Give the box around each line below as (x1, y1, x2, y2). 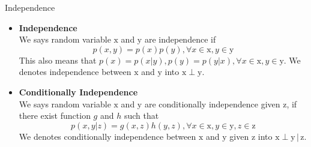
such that (124, 109, 159, 122)
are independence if (144, 33, 216, 46)
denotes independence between (19, 65, 131, 78)
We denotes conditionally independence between (19, 130, 196, 142)
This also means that (19, 53, 97, 66)
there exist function (19, 109, 91, 122)
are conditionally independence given (144, 97, 280, 110)
